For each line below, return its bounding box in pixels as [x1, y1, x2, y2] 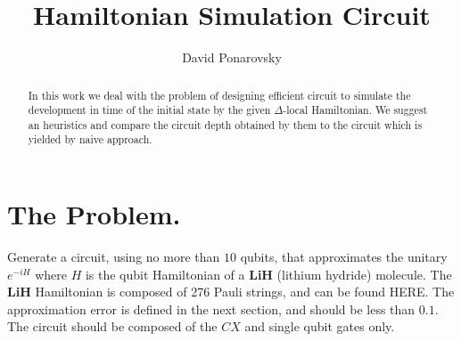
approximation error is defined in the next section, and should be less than [7, 299, 416, 318]
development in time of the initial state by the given [28, 102, 271, 118]
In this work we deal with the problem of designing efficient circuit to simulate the [28, 87, 411, 102]
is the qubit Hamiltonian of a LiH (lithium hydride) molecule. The [85, 264, 452, 283]
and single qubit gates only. [244, 317, 395, 336]
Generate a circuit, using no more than [7, 248, 220, 266]
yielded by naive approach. [28, 132, 152, 147]
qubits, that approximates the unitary [240, 248, 448, 266]
